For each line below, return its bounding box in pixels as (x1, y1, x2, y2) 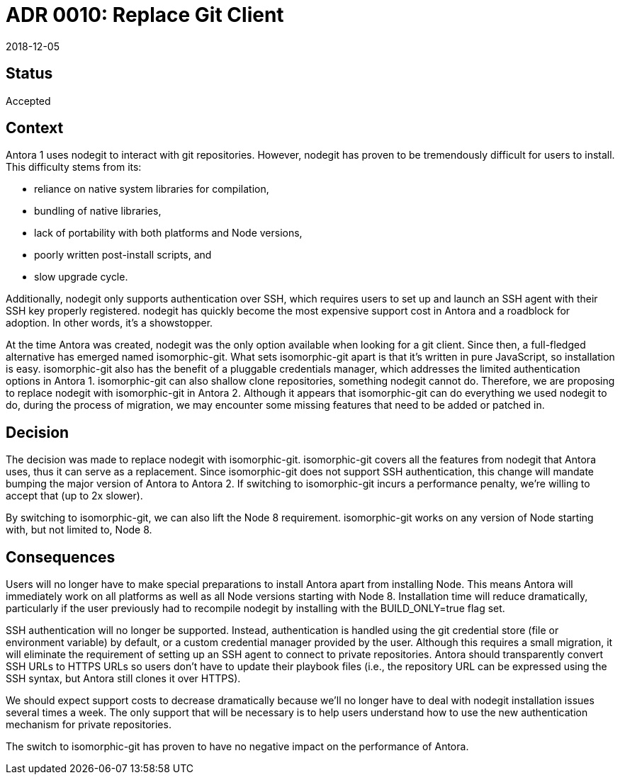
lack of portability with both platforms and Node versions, (34, 227, 303, 239)
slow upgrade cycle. (34, 271, 128, 283)
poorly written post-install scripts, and (34, 249, 212, 261)
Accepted (6, 94, 51, 107)
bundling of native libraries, (34, 205, 162, 217)
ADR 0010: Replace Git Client (6, 3, 284, 27)
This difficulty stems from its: (6, 161, 142, 174)
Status (6, 64, 53, 83)
